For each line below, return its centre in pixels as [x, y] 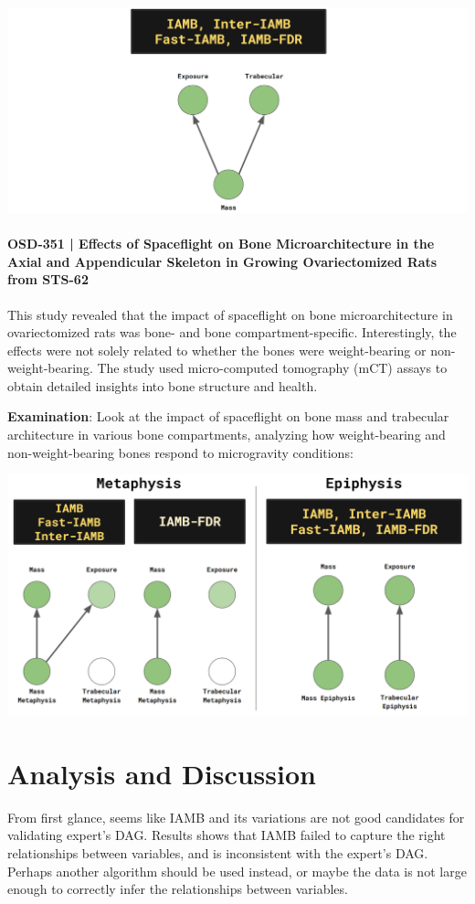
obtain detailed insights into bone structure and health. [163, 385]
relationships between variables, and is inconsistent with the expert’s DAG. [218, 852]
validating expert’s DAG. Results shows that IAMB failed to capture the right [227, 835]
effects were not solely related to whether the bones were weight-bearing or [217, 350]
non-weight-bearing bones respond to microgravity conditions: [180, 452]
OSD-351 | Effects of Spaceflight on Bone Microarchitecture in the [221, 244]
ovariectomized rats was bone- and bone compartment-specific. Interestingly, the [232, 332]
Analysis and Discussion [162, 773]
